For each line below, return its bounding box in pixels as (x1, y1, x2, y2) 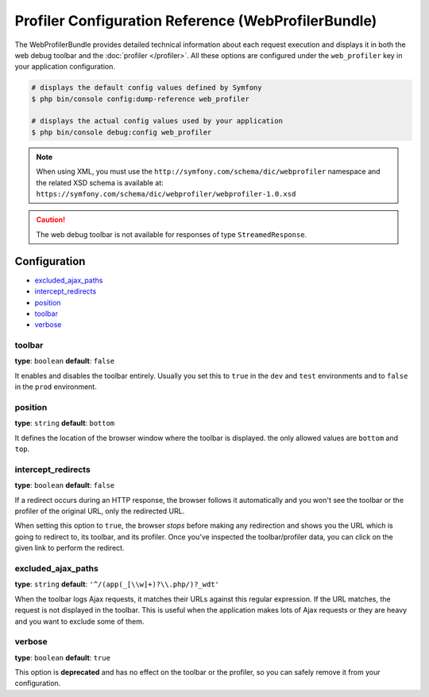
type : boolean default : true (14, 652, 111, 662)
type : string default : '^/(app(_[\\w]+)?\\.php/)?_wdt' (14, 579, 220, 589)
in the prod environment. (14, 382, 97, 391)
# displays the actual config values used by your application (31, 116, 284, 126)
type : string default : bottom (14, 419, 115, 428)
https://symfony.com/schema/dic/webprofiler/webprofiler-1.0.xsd (36, 189, 296, 199)
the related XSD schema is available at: (36, 177, 164, 187)
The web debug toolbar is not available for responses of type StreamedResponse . (36, 229, 307, 239)
